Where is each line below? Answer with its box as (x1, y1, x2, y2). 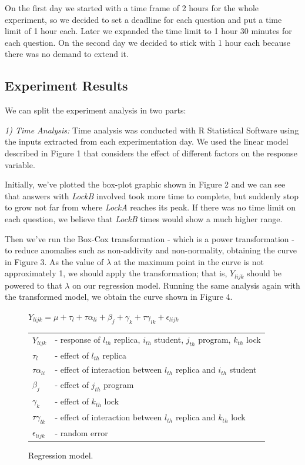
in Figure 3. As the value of (5, 255, 104, 267)
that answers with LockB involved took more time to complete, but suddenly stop (5, 189, 299, 202)
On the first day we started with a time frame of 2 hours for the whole (5, 2, 259, 14)
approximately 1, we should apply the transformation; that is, (5, 267, 227, 279)
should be (247, 267, 281, 279)
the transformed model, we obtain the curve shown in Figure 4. (5, 290, 233, 303)
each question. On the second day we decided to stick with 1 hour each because (5, 36, 291, 48)
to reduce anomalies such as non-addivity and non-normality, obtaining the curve (5, 244, 297, 256)
